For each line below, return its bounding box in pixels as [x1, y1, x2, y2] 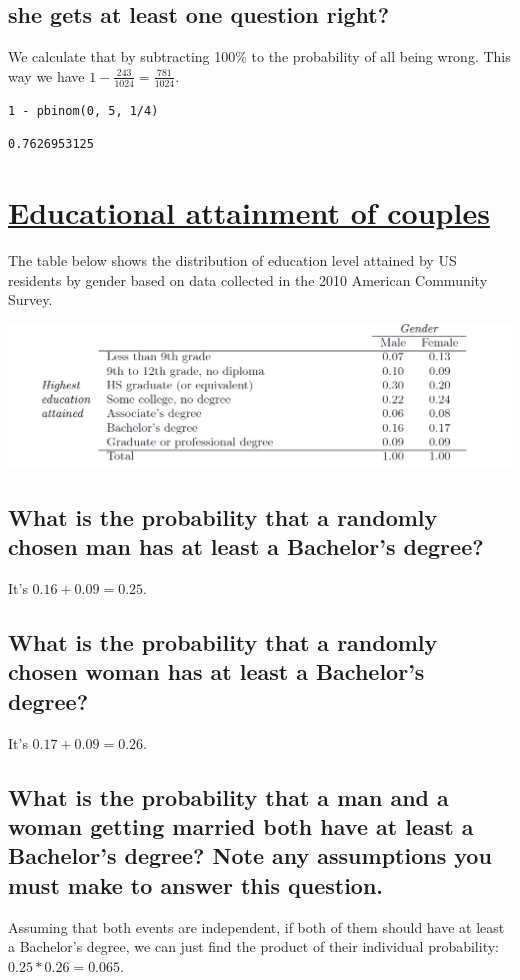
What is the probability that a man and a [8, 781, 449, 812]
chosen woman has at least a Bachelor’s [8, 656, 425, 687]
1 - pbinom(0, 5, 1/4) [8, 103, 159, 118]
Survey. [8, 289, 53, 310]
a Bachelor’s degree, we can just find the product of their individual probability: [8, 936, 499, 957]
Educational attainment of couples [8, 192, 490, 232]
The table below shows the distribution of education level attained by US [8, 249, 457, 270]
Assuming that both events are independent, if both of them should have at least [8, 916, 505, 937]
